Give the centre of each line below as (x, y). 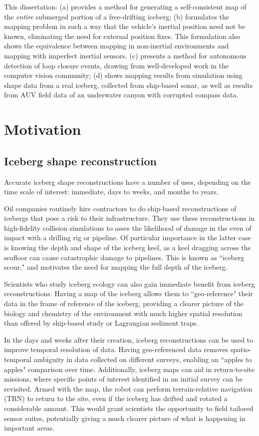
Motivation (43, 129)
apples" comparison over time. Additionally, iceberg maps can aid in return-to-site (129, 369)
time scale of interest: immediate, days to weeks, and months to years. (111, 192)
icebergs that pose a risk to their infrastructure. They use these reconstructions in (129, 218)
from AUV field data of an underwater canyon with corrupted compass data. (121, 95)
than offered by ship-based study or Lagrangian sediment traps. (101, 323)
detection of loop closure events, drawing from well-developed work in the (117, 65)
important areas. (29, 428)
